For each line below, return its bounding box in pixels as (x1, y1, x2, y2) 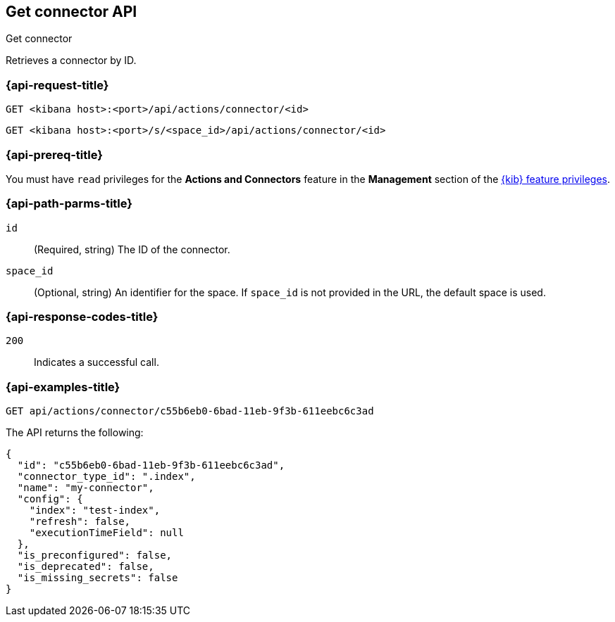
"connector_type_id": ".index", (17, 471, 196, 483)
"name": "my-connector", (17, 482, 154, 494)
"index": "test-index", (29, 504, 161, 516)
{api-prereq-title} (6, 147, 103, 162)
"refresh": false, (29, 516, 131, 528)
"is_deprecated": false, (17, 561, 154, 573)
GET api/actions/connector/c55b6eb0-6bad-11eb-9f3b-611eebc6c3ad (6, 405, 374, 417)
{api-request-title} (6, 77, 109, 92)
